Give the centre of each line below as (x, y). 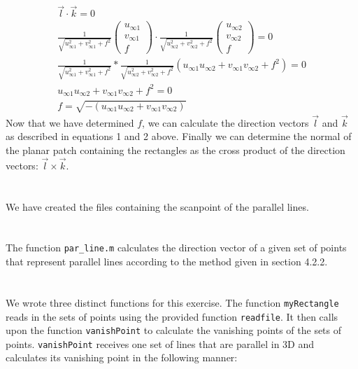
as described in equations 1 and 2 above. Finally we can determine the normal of (179, 136)
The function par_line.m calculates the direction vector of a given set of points (176, 248)
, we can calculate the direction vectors (225, 122)
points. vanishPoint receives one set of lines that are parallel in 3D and (160, 343)
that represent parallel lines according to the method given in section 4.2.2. (167, 262)
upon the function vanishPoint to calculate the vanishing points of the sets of (174, 330)
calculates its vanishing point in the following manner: (122, 357)
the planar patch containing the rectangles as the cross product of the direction (176, 150)
